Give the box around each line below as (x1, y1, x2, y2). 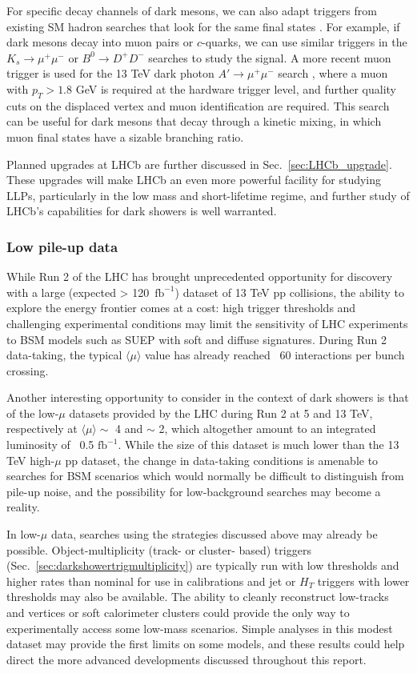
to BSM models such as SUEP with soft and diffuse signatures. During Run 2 (6, 330, 387, 347)
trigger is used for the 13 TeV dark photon (6, 65, 215, 82)
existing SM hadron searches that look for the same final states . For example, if (6, 18, 400, 34)
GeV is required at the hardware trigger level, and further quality (75, 80, 396, 97)
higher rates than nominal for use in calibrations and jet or (6, 572, 296, 589)
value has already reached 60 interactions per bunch (144, 347, 405, 363)
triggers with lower (317, 572, 410, 589)
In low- (6, 526, 41, 543)
